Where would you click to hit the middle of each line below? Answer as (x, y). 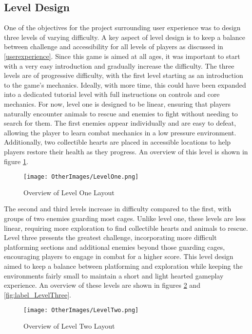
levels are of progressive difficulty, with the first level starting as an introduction (124, 75)
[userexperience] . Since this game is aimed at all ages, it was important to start (122, 56)
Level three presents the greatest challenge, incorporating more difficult (110, 237)
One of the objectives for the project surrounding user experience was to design (122, 28)
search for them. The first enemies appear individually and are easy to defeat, (120, 123)
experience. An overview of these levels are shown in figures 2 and (102, 285)
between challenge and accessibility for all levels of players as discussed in (114, 46)
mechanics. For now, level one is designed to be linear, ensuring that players (117, 103)
